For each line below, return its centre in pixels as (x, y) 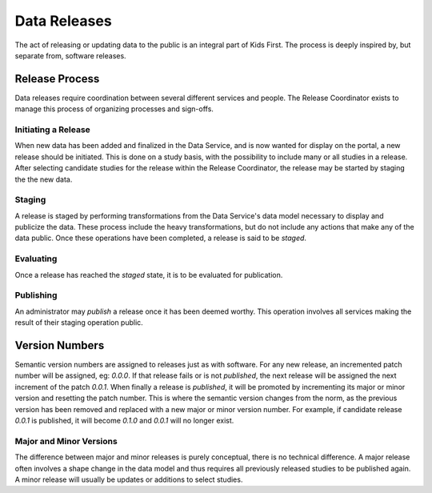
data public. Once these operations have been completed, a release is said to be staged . (161, 238)
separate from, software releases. (71, 55)
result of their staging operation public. (79, 323)
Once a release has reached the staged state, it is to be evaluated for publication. (149, 275)
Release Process (57, 79)
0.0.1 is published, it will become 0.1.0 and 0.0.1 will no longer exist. (124, 421)
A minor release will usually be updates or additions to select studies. (129, 479)
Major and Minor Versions (66, 441)
